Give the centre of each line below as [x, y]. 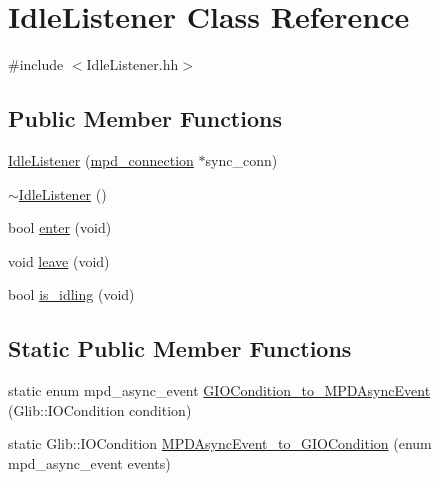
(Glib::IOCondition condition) [100, 409]
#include [36, 64]
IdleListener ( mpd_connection [101, 159]
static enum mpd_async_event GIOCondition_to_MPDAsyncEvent [219, 390]
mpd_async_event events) [89, 462]
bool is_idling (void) [71, 294]
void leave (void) [59, 260]
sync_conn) [241, 159]
